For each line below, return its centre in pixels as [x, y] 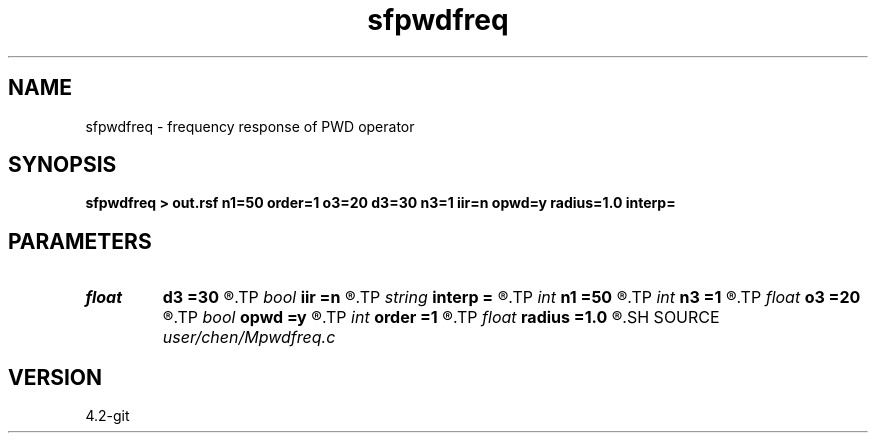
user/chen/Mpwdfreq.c [249, 337]
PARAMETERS [80, 241]
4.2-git [107, 416]
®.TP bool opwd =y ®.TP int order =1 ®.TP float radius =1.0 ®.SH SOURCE [441, 317]
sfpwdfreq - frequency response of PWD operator [250, 126]
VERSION [55, 377]
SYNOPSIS [62, 165]
